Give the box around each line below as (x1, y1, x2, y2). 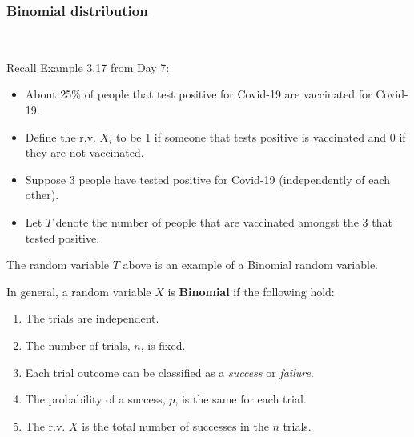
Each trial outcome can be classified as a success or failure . (25, 363, 314, 380)
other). (25, 186, 59, 203)
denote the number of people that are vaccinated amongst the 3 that (55, 213, 392, 230)
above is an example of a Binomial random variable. (123, 256, 379, 273)
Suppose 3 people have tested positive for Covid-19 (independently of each (25, 170, 391, 187)
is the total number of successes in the (82, 417, 269, 434)
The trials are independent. (25, 310, 159, 327)
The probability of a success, (25, 391, 166, 407)
